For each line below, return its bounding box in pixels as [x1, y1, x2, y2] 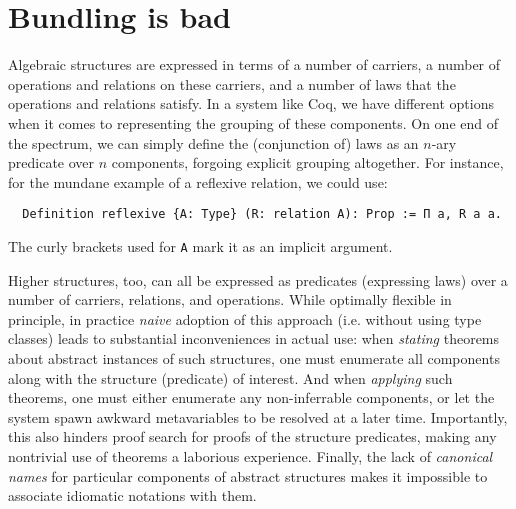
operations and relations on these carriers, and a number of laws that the [8, 73, 456, 94]
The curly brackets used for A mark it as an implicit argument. [8, 235, 393, 256]
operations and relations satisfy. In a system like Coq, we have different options [8, 93, 494, 114]
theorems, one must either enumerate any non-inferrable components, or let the [8, 387, 495, 408]
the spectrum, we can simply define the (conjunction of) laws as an [8, 132, 419, 153]
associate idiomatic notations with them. [8, 485, 257, 506]
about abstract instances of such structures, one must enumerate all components [8, 347, 500, 368]
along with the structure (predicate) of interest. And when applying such [8, 367, 453, 388]
